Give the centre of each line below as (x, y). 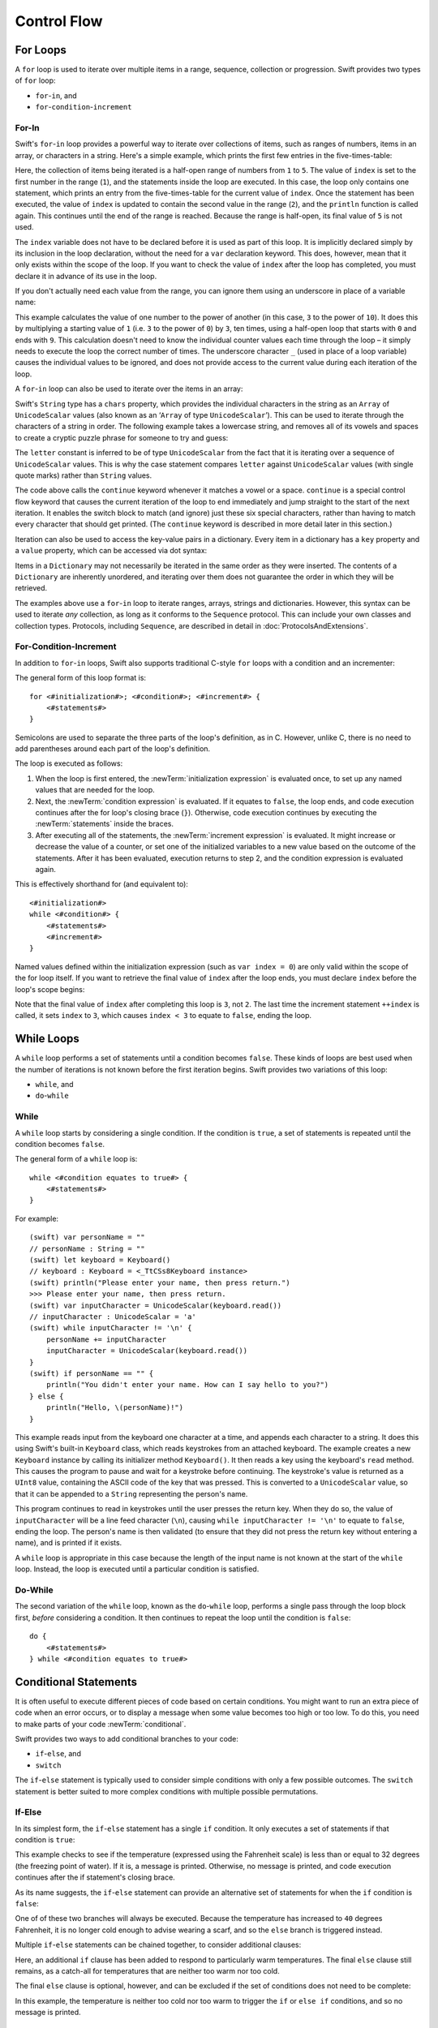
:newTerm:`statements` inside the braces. (105, 824)
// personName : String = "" (87, 1248)
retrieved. (31, 588)
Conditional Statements (76, 1682)
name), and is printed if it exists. (69, 1543)
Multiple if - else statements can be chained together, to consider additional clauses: (158, 1945)
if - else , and (58, 1754)
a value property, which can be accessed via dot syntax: (111, 551)
